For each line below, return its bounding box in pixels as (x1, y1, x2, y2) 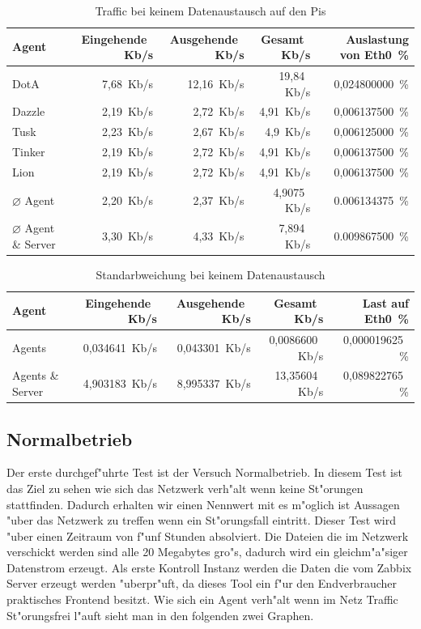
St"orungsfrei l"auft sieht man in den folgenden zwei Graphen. (6, 606, 314, 623)
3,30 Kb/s (102, 227, 154, 244)
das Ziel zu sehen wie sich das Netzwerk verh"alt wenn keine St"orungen (6, 479, 364, 496)
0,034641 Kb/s (83, 338, 157, 355)
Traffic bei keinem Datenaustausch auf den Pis (95, 2, 326, 19)
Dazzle (12, 103, 45, 120)
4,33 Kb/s (193, 227, 245, 244)
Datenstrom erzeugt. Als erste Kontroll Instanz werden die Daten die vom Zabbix (6, 559, 412, 576)
